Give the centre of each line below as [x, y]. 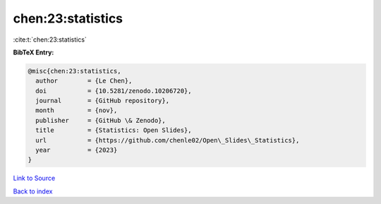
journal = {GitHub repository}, [102, 101]
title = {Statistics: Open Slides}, [114, 130]
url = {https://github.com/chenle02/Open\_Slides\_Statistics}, [168, 140]
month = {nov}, [77, 110]
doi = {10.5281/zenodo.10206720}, [114, 91]
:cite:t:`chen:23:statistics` [50, 40]
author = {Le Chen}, [84, 81]
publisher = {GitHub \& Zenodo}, [101, 120]
